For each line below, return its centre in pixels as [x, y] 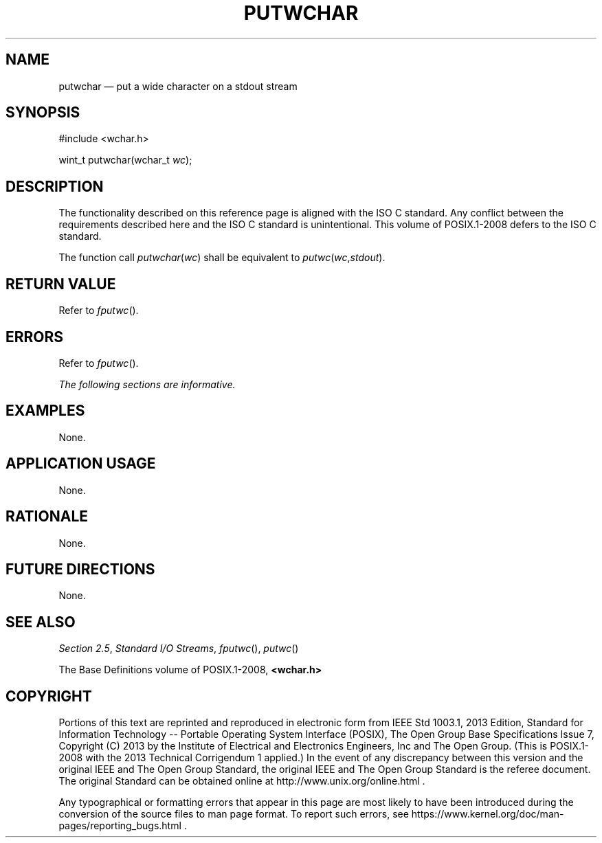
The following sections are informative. [147, 384]
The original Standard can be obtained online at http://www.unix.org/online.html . [242, 781]
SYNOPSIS [43, 113]
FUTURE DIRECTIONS [80, 569]
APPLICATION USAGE [81, 464]
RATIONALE [47, 517]
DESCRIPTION [55, 186]
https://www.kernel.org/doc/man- [488, 814]
